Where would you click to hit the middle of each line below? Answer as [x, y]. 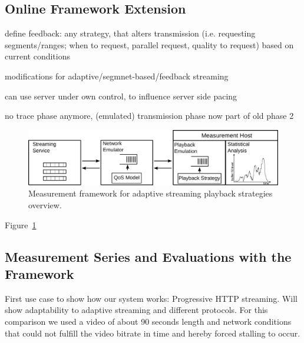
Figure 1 [21, 224]
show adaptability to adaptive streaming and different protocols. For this [136, 310]
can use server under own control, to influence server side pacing [121, 96]
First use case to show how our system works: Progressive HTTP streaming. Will [151, 298]
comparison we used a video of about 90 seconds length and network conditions [148, 321]
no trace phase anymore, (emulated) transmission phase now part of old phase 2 [149, 116]
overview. [45, 204]
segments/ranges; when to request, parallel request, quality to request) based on [149, 44]
